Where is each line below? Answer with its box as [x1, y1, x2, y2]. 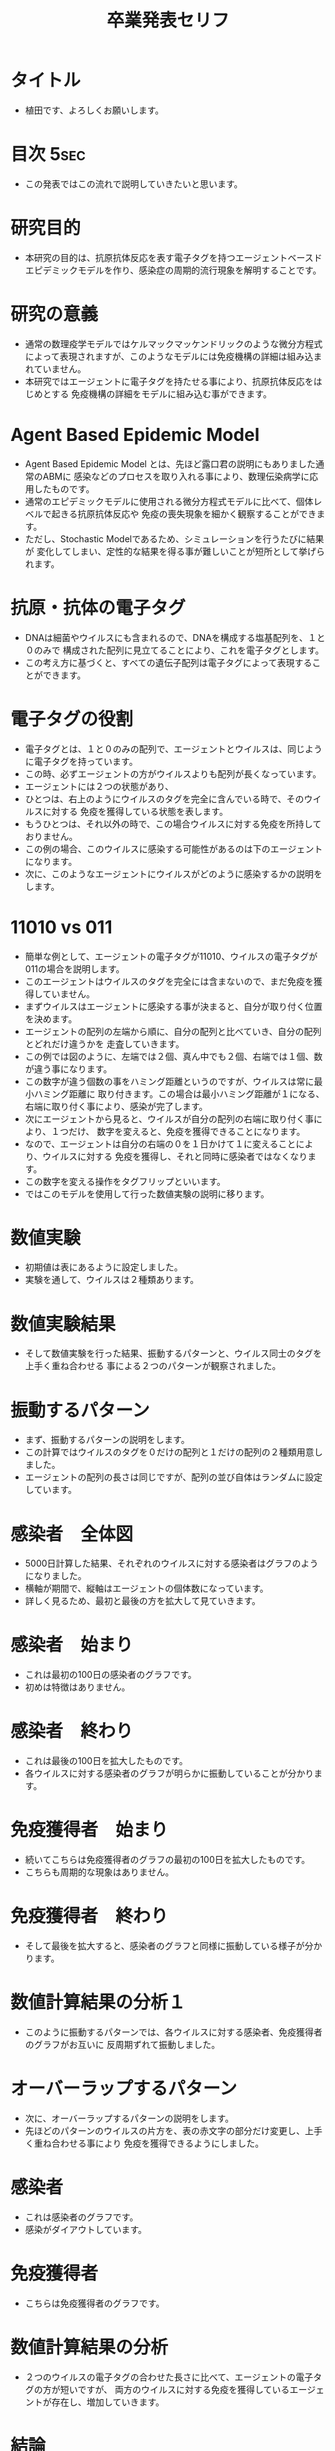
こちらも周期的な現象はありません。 [24, 1866, 175, 1878]
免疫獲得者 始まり [10, 1819, 169, 1841]
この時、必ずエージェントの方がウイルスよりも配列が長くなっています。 [24, 767, 322, 780]
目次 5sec [10, 143, 87, 166]
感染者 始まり [10, 1634, 134, 1656]
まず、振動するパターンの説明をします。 [24, 1434, 190, 1446]
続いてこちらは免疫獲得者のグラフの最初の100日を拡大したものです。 [24, 1854, 311, 1866]
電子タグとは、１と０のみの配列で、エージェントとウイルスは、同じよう [24, 742, 323, 755]
